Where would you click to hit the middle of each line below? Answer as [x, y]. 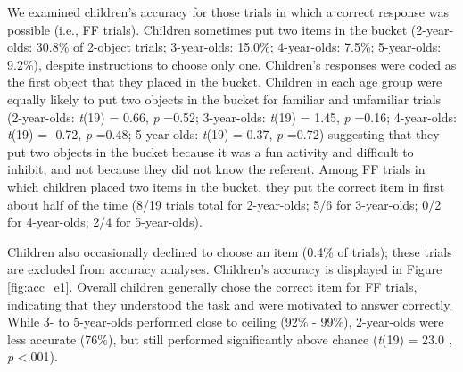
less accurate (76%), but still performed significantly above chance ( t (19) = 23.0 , [230, 339]
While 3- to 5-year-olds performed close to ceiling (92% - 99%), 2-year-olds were [226, 322]
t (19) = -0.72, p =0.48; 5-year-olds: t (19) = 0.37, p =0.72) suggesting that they [223, 134]
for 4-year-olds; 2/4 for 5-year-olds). [105, 222]
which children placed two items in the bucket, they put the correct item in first [226, 186]
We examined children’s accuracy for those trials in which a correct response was [228, 12]
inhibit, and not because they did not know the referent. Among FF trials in [216, 169]
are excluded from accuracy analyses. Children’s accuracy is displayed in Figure [225, 269]
